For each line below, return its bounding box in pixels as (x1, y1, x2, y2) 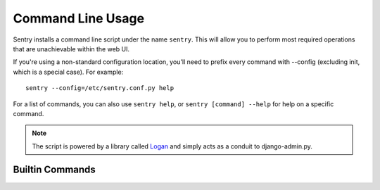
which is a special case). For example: (13, 68, 124, 76)
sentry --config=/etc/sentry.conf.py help (25, 84, 175, 92)
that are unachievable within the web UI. (13, 44, 130, 53)
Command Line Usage (13, 11, 144, 26)
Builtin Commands (13, 164, 96, 176)
